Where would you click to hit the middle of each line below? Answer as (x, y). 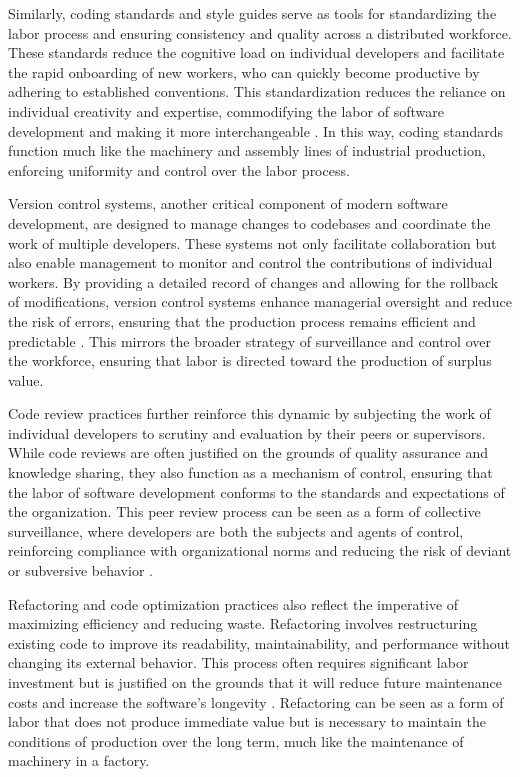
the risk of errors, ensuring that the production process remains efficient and (242, 320)
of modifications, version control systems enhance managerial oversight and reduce (260, 301)
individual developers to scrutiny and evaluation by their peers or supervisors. (247, 432)
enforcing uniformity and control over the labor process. (179, 169)
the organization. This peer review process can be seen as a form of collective (244, 511)
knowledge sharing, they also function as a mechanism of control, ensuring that (250, 472)
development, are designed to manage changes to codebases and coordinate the (249, 222)
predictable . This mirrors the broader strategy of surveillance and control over (249, 340)
